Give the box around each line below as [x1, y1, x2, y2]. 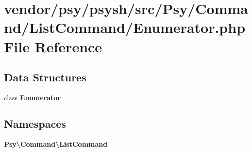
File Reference [4, 36, 102, 56]
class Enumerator [4, 92, 61, 102]
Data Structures [4, 70, 86, 85]
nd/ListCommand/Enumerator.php [4, 17, 246, 37]
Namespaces [4, 116, 66, 131]
